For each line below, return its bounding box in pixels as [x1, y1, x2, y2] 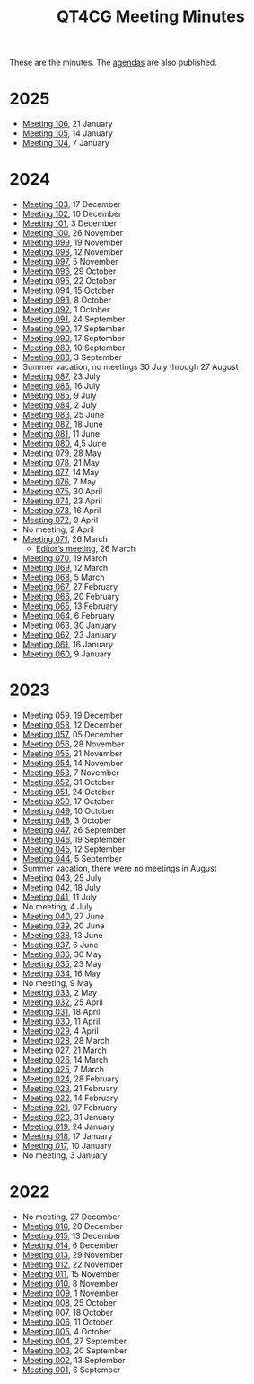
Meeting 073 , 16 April [22, 505, 101, 516]
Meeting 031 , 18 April [22, 1007, 101, 1017]
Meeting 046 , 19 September [22, 835, 126, 845]
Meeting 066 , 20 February [22, 592, 119, 602]
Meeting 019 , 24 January [22, 1121, 115, 1132]
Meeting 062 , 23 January [22, 629, 117, 640]
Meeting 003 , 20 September [22, 1344, 127, 1356]
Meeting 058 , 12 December [22, 719, 123, 730]
